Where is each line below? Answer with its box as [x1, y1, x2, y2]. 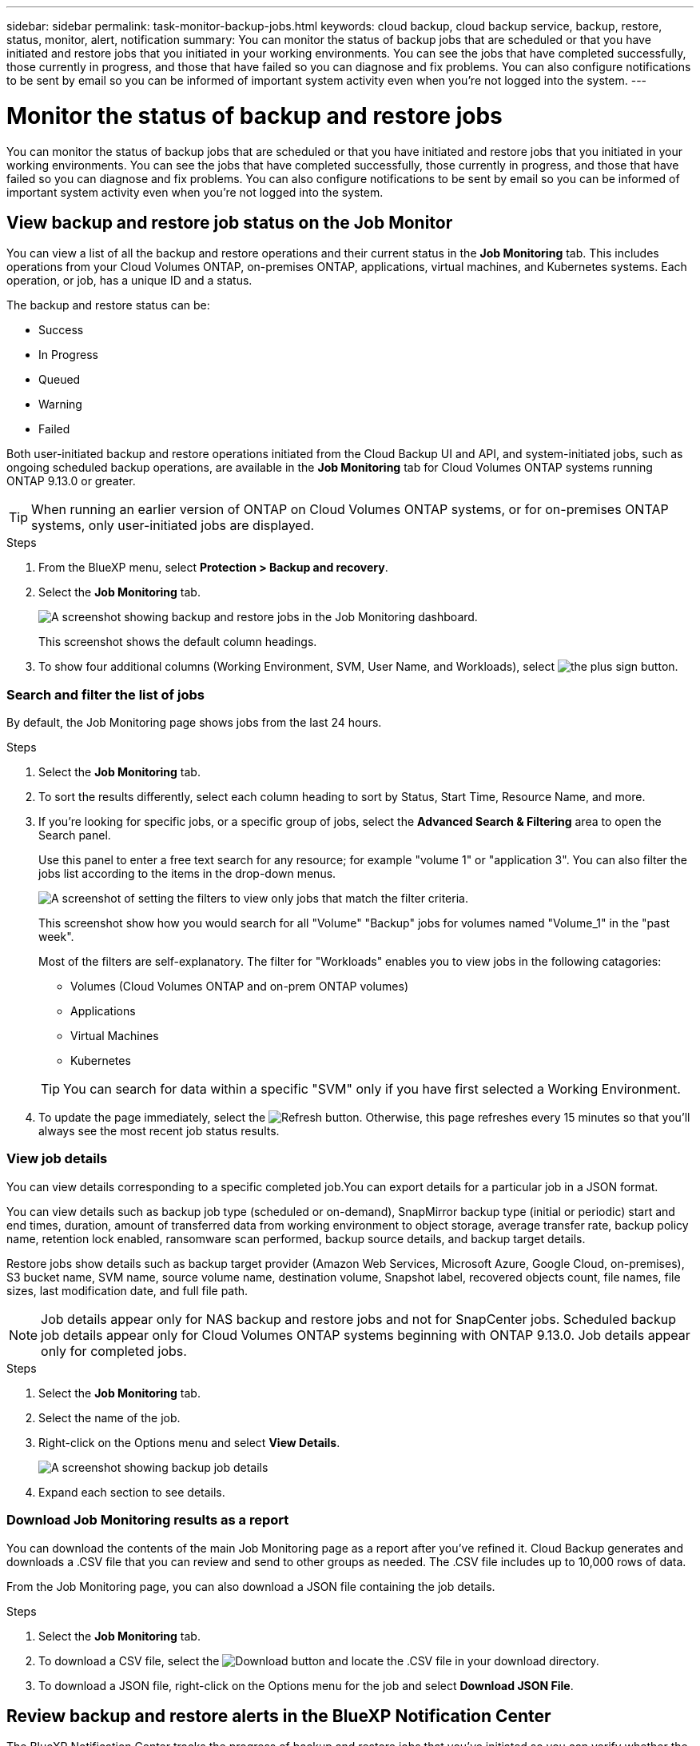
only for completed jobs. [41, 1342, 187, 1359]
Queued [38, 373, 81, 387]
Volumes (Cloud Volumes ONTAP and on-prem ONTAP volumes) [70, 979, 409, 994]
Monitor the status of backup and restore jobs [6, 102, 503, 130]
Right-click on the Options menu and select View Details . [38, 1435, 340, 1449]
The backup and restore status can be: [6, 298, 210, 313]
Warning [38, 397, 82, 412]
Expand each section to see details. [38, 1485, 225, 1499]
